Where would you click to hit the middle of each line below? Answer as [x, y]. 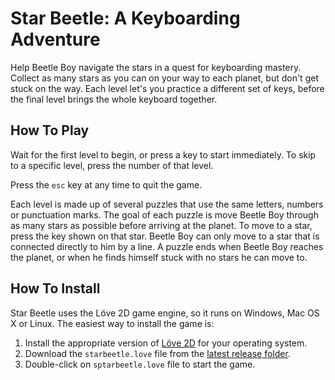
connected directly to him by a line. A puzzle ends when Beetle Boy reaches [167, 246]
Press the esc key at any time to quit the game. [106, 184]
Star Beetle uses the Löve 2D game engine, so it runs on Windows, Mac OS [165, 313]
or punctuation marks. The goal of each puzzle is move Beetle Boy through [164, 214]
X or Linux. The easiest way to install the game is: [112, 323]
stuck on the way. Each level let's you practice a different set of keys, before [167, 88]
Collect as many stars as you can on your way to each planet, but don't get [164, 78]
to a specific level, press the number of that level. [112, 165]
